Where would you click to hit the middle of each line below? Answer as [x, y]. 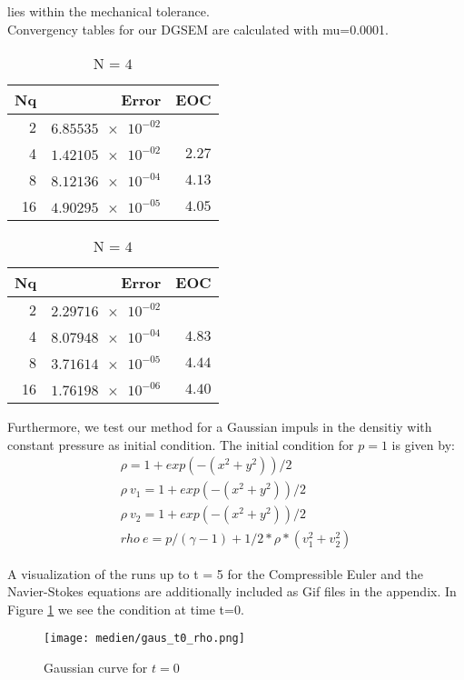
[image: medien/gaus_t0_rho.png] [144, 639]
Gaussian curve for [96, 667]
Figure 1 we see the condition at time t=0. [126, 609]
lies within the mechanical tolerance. [109, 11]
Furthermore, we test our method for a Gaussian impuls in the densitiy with [220, 427]
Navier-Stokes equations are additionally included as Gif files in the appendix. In [232, 591]
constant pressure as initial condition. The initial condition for [181, 444]
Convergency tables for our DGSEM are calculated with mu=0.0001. [198, 29]
